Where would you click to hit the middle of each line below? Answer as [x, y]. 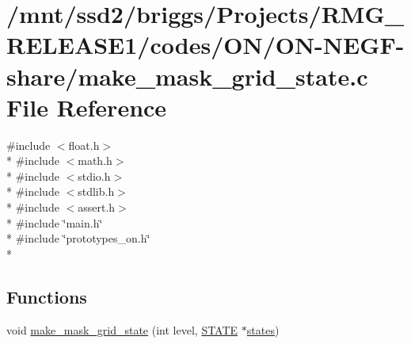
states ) [263, 329]
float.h [84, 145]
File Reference [87, 107]
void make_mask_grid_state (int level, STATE [122, 329]
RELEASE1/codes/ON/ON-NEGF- [205, 45]
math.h [95, 161]
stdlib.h [96, 191]
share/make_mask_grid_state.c [187, 76]
